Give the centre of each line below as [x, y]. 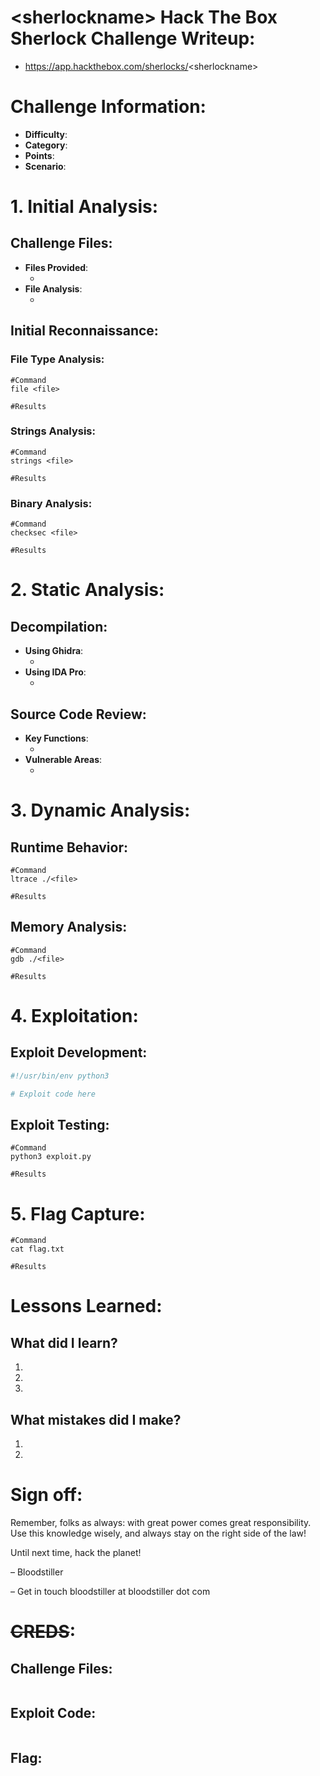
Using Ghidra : [54, 651]
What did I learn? [64, 1342]
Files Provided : [56, 267]
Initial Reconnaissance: [84, 331]
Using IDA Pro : [55, 672]
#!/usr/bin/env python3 [60, 1076]
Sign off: [46, 1495]
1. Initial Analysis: [84, 207]
